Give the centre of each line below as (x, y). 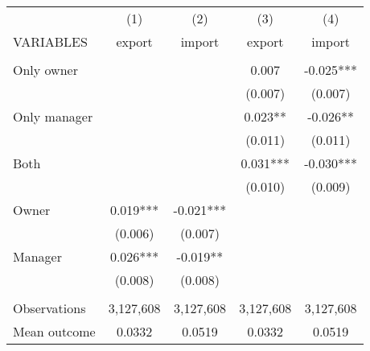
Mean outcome (54, 331)
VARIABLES (50, 41)
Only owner (45, 70)
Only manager (53, 116)
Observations (49, 308)
